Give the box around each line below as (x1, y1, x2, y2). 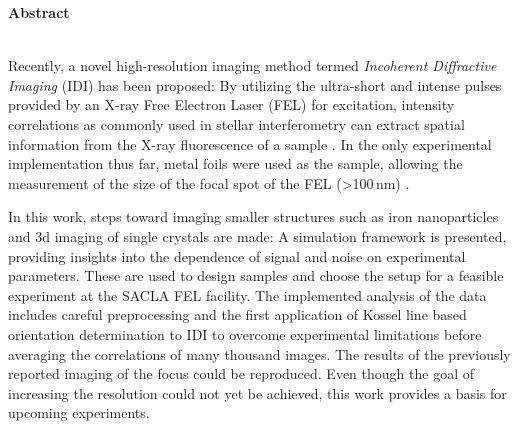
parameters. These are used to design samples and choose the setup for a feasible (8, 265, 504, 286)
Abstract (8, 2, 70, 22)
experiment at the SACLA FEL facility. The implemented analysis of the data (8, 284, 487, 305)
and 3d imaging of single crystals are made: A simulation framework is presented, (8, 225, 507, 246)
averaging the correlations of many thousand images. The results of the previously (8, 343, 511, 364)
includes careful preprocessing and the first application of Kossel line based (8, 304, 467, 325)
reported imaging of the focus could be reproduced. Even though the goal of (8, 363, 474, 384)
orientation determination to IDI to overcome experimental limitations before (8, 323, 482, 344)
